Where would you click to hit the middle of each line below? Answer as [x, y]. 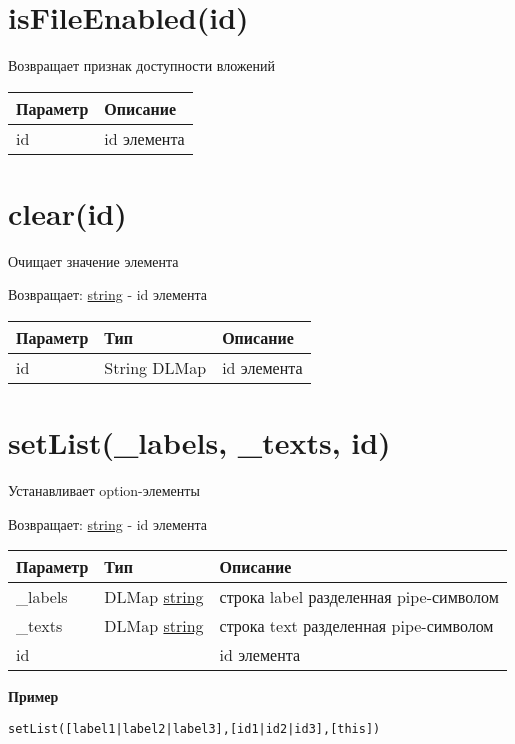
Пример [33, 696]
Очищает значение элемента [93, 260]
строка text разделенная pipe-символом [356, 626]
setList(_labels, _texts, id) [199, 442]
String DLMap [155, 368]
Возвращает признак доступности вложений [142, 65]
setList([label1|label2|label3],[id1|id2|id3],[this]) [194, 728]
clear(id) [67, 212]
